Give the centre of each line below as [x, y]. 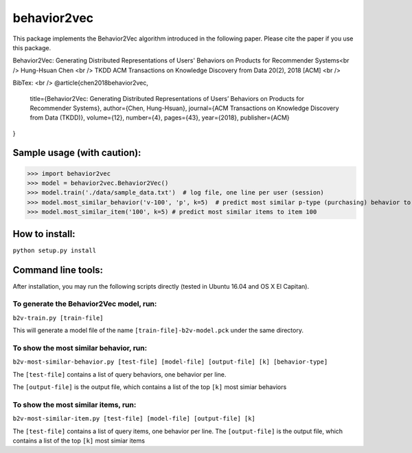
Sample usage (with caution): [77, 153]
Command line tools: [58, 270]
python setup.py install [54, 250]
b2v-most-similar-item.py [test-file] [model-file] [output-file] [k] [134, 419]
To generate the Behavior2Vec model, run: [85, 304]
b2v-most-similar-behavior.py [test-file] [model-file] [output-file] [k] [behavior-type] [170, 362]
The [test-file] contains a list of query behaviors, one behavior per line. [119, 374]
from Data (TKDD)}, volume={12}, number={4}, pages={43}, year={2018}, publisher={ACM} [160, 118]
